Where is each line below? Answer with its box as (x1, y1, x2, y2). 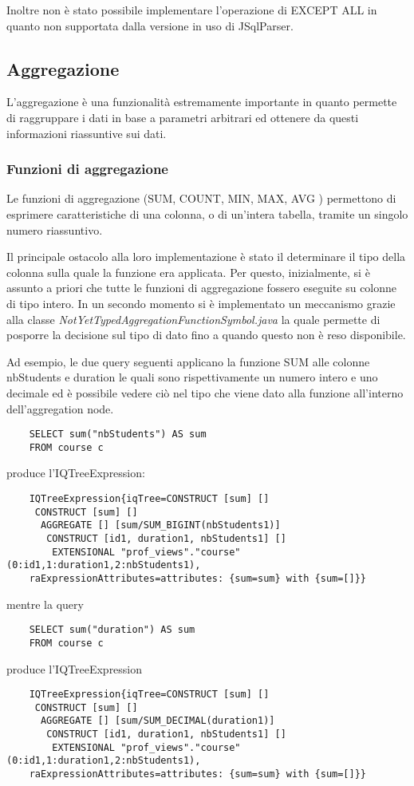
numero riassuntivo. (6, 221, 103, 238)
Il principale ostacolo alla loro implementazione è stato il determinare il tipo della (6, 248, 406, 265)
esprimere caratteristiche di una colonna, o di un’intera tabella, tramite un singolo (6, 205, 408, 222)
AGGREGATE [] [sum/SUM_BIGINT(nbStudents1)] (40, 519, 281, 531)
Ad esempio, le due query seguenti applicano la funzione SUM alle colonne (6, 353, 370, 369)
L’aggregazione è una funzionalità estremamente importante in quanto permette (6, 93, 397, 110)
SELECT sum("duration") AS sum (29, 624, 195, 636)
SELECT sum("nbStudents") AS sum (29, 429, 207, 440)
